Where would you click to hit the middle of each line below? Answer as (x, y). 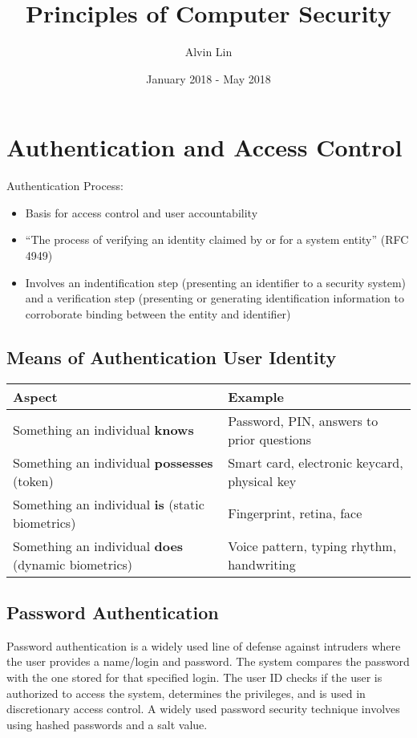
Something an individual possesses (113, 462)
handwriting (262, 564)
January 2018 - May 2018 (208, 78)
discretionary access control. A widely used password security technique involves (203, 709)
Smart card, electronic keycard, (316, 462)
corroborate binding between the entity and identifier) (158, 313)
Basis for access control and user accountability (142, 212)
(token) (33, 481)
